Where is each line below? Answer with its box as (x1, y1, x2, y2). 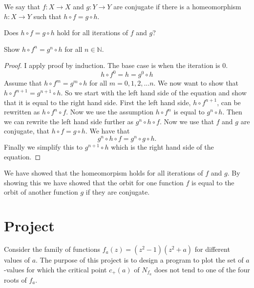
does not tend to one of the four (154, 264, 250, 274)
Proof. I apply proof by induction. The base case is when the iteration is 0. (4, 60, 228, 70)
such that (33, 11, 62, 21)
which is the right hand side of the (111, 142, 214, 152)
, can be (217, 97, 241, 107)
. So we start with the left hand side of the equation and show (61, 88, 247, 98)
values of (4, 255, 30, 265)
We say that (4, 1, 40, 11)
